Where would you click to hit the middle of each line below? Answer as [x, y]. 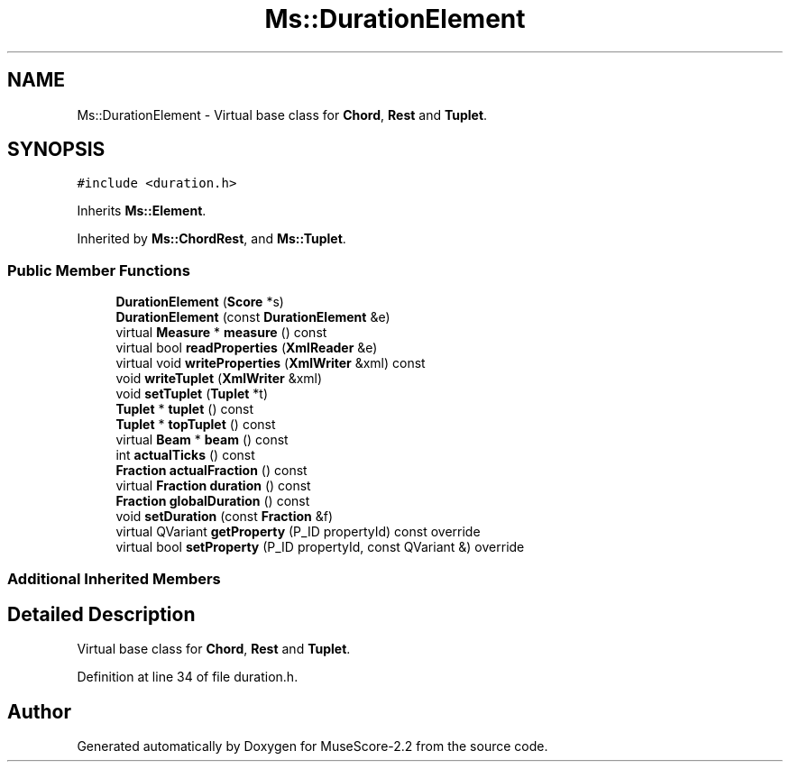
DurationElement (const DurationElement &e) [253, 317]
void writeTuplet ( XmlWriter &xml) [219, 379]
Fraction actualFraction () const [211, 471]
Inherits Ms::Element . [142, 211]
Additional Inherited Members [114, 578]
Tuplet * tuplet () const [185, 409]
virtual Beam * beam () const [202, 440]
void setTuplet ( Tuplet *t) [192, 394]
